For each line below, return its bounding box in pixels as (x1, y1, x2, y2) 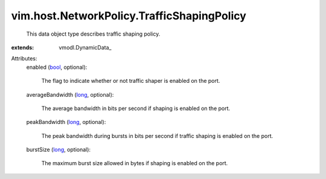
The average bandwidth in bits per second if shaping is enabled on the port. (41, 105, 231, 112)
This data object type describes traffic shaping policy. (26, 30, 161, 37)
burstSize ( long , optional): (26, 146, 91, 154)
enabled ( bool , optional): (26, 63, 88, 71)
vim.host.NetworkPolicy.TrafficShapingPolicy (11, 9, 247, 22)
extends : (11, 44, 34, 51)
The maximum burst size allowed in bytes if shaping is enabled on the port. (41, 160, 228, 167)
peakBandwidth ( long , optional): (26, 119, 106, 126)
